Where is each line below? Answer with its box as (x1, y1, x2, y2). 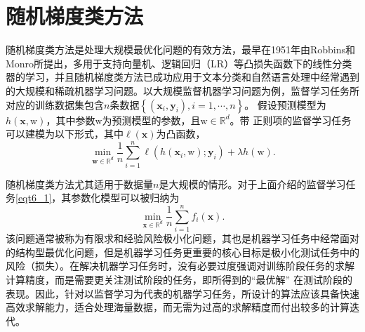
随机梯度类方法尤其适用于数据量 (6, 176, 153, 191)
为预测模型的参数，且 (102, 112, 201, 127)
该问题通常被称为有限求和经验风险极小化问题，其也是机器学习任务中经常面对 (6, 231, 359, 246)
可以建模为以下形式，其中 (6, 126, 124, 141)
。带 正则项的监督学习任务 (230, 112, 352, 127)
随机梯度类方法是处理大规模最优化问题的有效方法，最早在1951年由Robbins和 (6, 42, 356, 57)
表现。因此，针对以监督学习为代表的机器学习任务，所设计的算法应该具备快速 (6, 286, 359, 300)
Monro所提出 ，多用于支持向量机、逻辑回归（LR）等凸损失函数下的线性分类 (6, 55, 352, 70)
